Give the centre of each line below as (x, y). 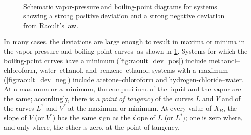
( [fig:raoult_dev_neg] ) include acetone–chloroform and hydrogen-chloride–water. (124, 79)
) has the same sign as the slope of (104, 117)
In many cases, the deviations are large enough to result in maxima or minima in (125, 41)
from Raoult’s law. (51, 25)
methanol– (225, 60)
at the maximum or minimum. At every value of (140, 108)
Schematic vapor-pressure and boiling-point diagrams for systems (120, 6)
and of (231, 98)
